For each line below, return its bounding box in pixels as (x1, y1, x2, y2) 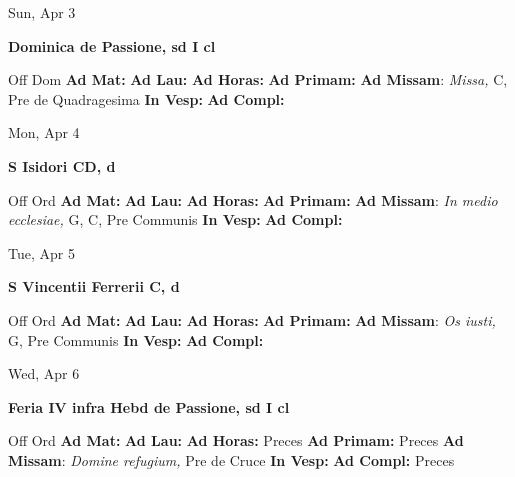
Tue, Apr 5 (8, 242, 75, 263)
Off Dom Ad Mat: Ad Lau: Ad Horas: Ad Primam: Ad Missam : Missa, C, (8, 69, 508, 90)
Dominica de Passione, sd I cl (8, 35, 216, 56)
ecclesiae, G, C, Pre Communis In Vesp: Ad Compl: (8, 209, 343, 230)
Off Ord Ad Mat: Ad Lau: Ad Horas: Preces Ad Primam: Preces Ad (8, 430, 464, 451)
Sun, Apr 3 (8, 2, 76, 22)
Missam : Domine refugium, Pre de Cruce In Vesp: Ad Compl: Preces (8, 449, 455, 470)
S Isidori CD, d (8, 155, 116, 176)
